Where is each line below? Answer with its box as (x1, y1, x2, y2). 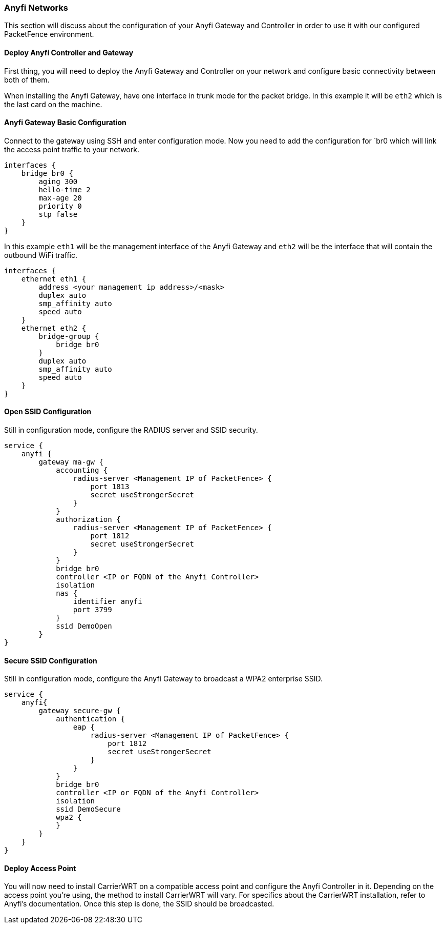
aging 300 (38, 177, 78, 186)
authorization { (56, 515, 121, 524)
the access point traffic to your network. (4, 145, 139, 154)
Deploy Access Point (4, 863, 76, 873)
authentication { (56, 715, 125, 723)
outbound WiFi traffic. (4, 250, 78, 259)
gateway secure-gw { (38, 707, 121, 715)
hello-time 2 (38, 185, 91, 194)
